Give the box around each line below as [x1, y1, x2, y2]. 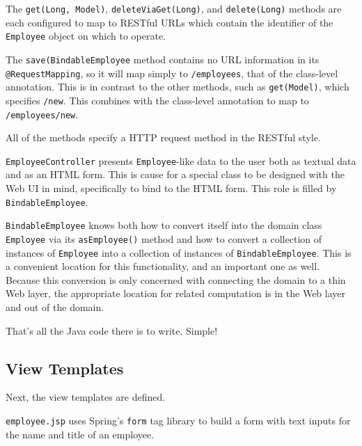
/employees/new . [6, 106, 79, 121]
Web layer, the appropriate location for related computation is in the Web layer [6, 286, 346, 301]
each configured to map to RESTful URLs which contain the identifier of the [6, 15, 333, 29]
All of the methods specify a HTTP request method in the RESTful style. [6, 130, 321, 145]
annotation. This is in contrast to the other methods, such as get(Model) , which [6, 79, 349, 94]
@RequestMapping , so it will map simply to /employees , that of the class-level [6, 65, 338, 80]
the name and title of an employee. [6, 427, 155, 441]
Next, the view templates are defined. [6, 390, 166, 404]
